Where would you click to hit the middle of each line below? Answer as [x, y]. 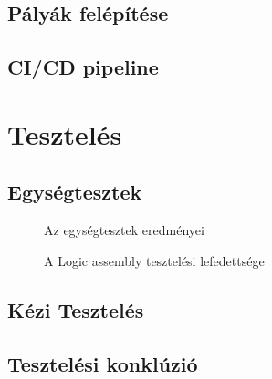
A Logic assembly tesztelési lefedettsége [154, 260]
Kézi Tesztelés [76, 309]
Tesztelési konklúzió [103, 363]
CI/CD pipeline [83, 67]
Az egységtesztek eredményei [124, 230]
